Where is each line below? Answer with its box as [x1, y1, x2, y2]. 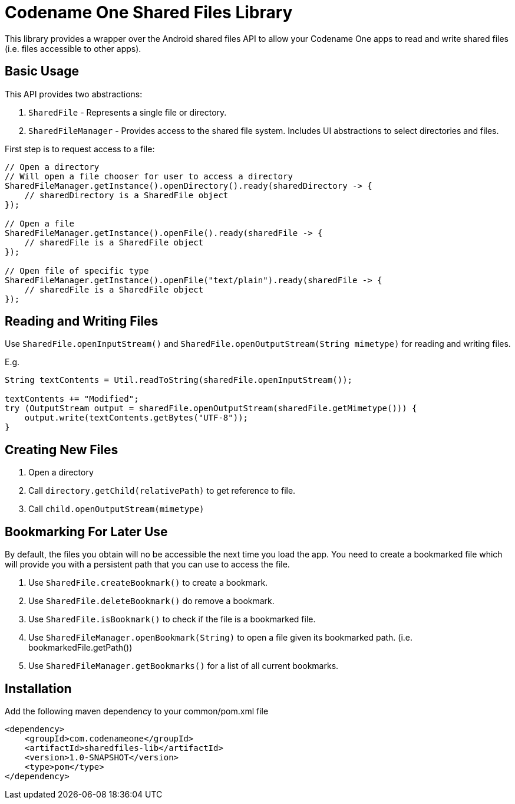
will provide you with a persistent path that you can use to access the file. [5, 559, 290, 570]
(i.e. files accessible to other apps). [5, 43, 141, 54]
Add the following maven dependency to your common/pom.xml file [5, 705, 269, 716]
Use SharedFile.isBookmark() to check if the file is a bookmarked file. [28, 614, 316, 625]
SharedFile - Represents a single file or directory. [28, 107, 227, 117]
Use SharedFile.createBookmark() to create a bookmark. [28, 577, 268, 588]
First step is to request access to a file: [5, 143, 155, 154]
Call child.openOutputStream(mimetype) [28, 504, 204, 514]
